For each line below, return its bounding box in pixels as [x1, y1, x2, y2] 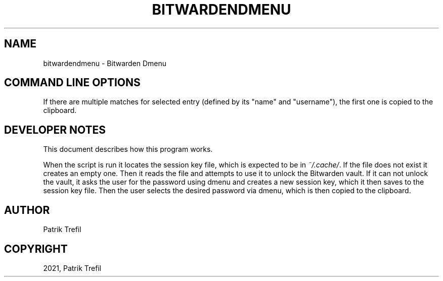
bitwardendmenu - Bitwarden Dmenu [43, 59, 167, 68]
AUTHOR [4, 203, 50, 216]
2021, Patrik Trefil [43, 263, 102, 272]
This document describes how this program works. [43, 145, 213, 154]
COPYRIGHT [4, 242, 68, 255]
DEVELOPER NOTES [4, 123, 106, 136]
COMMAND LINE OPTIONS [4, 76, 141, 89]
